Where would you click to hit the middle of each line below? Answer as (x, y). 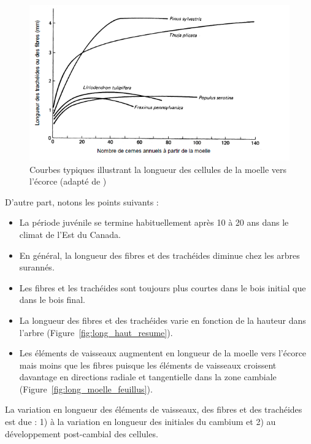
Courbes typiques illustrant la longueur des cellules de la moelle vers (158, 169)
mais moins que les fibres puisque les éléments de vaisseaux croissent (148, 365)
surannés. (37, 267)
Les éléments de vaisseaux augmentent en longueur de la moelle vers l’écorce (163, 353)
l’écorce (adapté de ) (68, 181)
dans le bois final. (52, 300)
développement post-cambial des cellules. (82, 433)
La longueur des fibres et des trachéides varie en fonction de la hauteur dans (163, 320)
